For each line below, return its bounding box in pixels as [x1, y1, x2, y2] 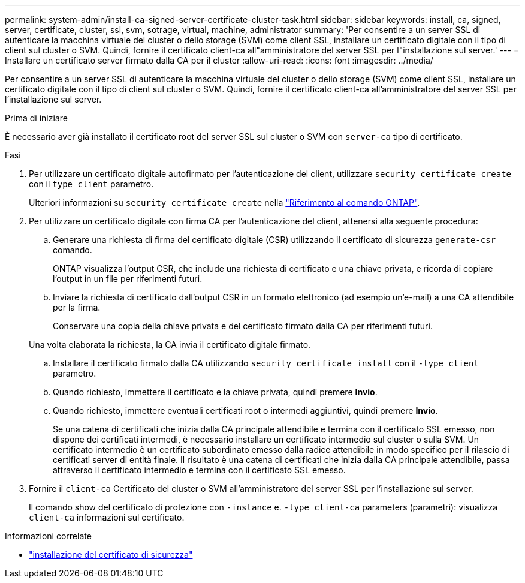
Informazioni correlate [5, 531, 92, 541]
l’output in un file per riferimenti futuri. [53, 274, 203, 284]
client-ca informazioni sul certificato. [29, 512, 185, 522]
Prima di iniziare [5, 113, 68, 123]
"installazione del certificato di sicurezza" [29, 549, 193, 560]
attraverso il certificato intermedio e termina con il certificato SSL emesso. [53, 465, 346, 475]
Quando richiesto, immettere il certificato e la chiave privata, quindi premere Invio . [53, 387, 378, 397]
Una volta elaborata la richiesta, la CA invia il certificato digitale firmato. [29, 339, 311, 350]
